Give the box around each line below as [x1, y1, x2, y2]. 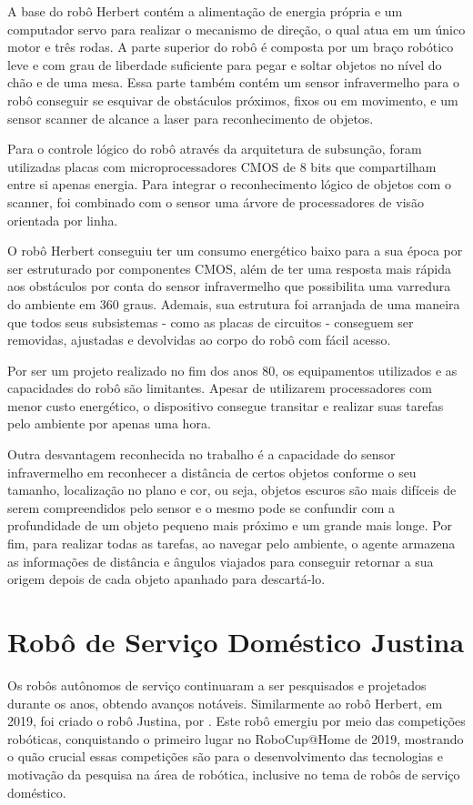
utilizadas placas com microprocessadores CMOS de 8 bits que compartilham [7, 156, 437, 176]
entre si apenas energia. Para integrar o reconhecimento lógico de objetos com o [7, 175, 451, 194]
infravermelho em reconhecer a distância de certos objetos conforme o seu [7, 462, 417, 481]
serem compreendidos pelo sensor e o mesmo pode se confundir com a [7, 498, 395, 517]
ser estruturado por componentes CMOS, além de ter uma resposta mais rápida [7, 258, 451, 277]
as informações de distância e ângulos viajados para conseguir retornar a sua [7, 551, 434, 570]
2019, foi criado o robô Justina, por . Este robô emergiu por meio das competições [7, 711, 466, 730]
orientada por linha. [7, 210, 118, 229]
